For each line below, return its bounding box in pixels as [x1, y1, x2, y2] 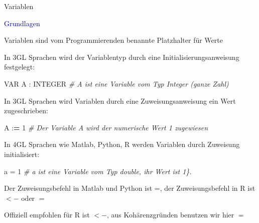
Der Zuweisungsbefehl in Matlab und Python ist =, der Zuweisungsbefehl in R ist [4, 183, 255, 193]
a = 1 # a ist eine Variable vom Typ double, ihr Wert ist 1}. [4, 166, 192, 176]
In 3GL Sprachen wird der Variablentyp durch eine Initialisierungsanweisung [4, 51, 239, 62]
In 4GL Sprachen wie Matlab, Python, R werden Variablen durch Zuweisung [4, 139, 240, 150]
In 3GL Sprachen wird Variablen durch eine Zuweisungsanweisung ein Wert [4, 95, 236, 106]
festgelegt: [4, 61, 35, 72]
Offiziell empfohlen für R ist [4, 209, 90, 220]
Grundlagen [4, 18, 40, 28]
